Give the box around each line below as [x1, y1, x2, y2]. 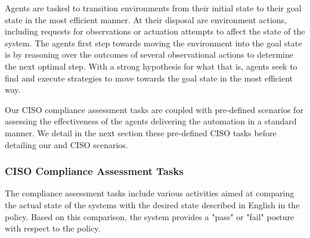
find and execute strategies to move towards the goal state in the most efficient [5, 71, 293, 84]
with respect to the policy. [5, 222, 101, 234]
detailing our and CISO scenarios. [5, 138, 128, 151]
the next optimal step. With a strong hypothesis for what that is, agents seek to [5, 59, 297, 72]
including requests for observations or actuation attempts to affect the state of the [5, 25, 305, 37]
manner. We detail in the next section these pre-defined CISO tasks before [5, 126, 277, 139]
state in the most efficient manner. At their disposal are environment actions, [5, 13, 287, 26]
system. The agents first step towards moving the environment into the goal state [5, 36, 302, 49]
